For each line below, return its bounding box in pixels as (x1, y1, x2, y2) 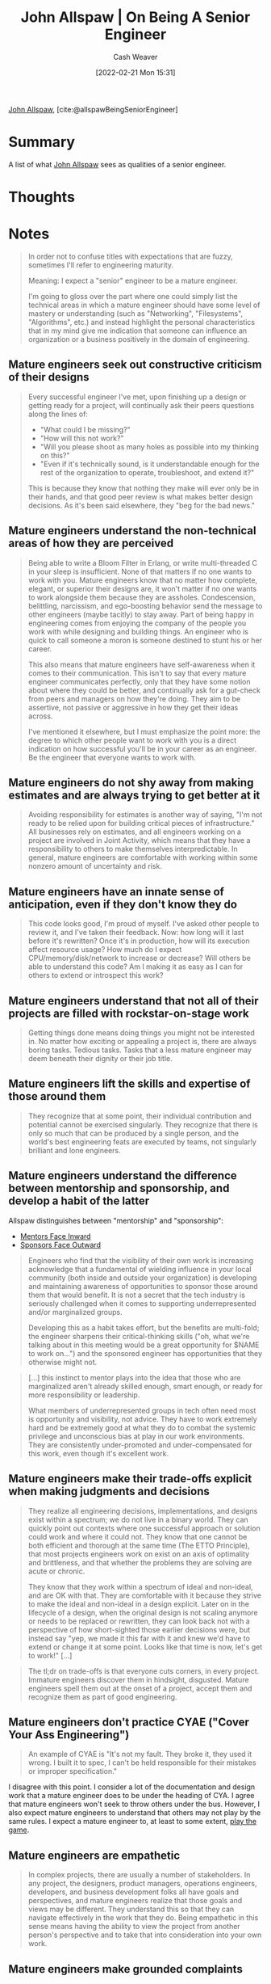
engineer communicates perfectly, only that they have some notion (27, 676, 252, 686)
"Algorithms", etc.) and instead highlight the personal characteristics (27, 318, 256, 326)
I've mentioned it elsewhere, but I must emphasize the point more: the (27, 727, 261, 736)
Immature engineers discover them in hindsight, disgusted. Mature (27, 1674, 249, 1684)
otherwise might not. (27, 1357, 98, 1367)
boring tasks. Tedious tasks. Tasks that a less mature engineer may (27, 1045, 252, 1055)
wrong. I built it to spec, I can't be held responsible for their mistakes (27, 1758, 256, 1767)
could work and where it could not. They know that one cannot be (27, 1531, 248, 1541)
